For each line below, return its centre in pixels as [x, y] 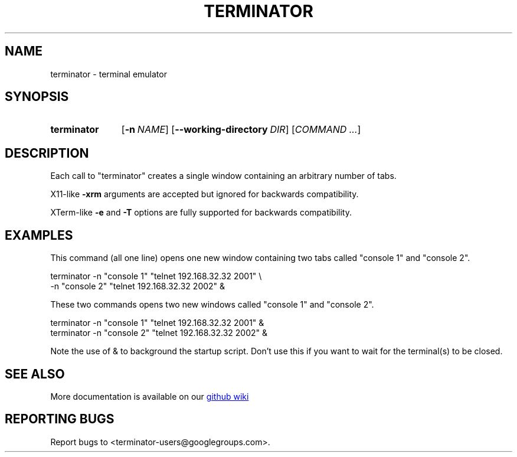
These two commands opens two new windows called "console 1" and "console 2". [212, 305]
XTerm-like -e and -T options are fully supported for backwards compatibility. [201, 213]
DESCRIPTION [47, 153]
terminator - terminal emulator [109, 74]
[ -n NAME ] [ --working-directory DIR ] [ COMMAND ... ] [241, 130]
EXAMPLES [39, 235]
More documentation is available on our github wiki [150, 396]
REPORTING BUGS [60, 419]
